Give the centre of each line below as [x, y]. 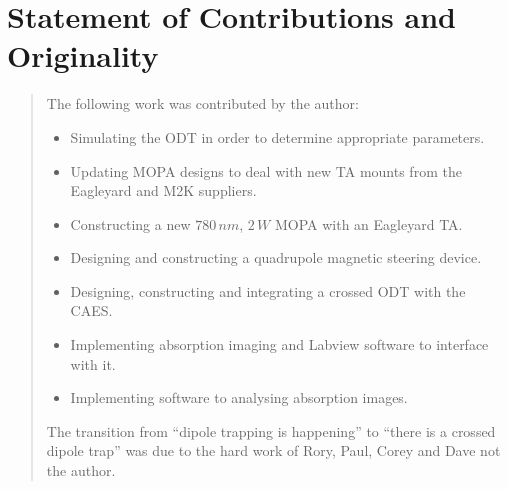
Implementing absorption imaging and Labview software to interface [279, 344]
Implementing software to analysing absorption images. [239, 397]
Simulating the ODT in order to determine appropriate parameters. [277, 136]
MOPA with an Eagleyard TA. [368, 223]
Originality [83, 55]
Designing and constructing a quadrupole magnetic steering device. [276, 257]
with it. [93, 363]
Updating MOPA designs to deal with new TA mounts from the [266, 170]
